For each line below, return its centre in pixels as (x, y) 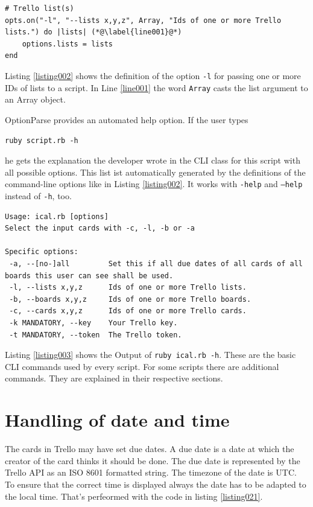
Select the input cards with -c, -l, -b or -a (100, 228)
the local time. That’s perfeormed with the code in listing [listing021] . (134, 496)
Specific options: (42, 252)
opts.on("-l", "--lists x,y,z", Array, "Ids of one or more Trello (143, 20)
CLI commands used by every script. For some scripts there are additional (142, 366)
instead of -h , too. (38, 195)
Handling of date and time (117, 420)
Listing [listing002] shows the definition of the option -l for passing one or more (153, 75)
